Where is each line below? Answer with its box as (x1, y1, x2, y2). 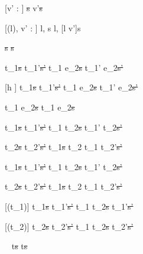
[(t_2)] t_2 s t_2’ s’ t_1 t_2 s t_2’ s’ (5, 220, 134, 232)
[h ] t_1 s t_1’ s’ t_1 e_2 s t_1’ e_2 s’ (5, 81, 138, 93)
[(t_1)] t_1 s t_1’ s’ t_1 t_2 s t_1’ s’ (5, 200, 134, 212)
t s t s (11, 240, 28, 252)
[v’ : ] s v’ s (5, 2, 43, 14)
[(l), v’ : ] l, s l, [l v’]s (5, 21, 81, 34)
